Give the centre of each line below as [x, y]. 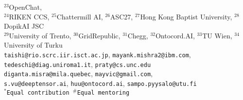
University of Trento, [40, 35]
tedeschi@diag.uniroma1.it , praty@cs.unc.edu [78, 64]
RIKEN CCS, [29, 16]
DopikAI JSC [24, 26]
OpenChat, [25, 7]
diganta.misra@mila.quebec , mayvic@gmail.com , [78, 74]
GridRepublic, [99, 35]
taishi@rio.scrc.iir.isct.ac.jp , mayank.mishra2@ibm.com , [97, 54]
